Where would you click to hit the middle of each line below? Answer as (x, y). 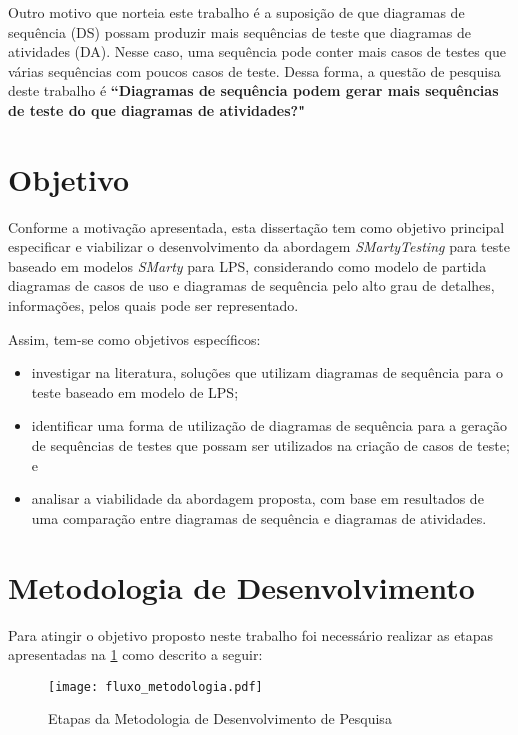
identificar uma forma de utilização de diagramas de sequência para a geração (269, 425)
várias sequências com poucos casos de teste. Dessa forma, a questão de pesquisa (254, 70)
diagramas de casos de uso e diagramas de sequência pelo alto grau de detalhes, (251, 285)
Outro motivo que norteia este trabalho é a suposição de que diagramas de (236, 12)
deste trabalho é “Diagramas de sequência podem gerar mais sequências (253, 90)
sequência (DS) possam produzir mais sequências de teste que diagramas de (239, 31)
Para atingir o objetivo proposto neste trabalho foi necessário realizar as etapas (251, 634)
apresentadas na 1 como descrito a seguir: (135, 654)
